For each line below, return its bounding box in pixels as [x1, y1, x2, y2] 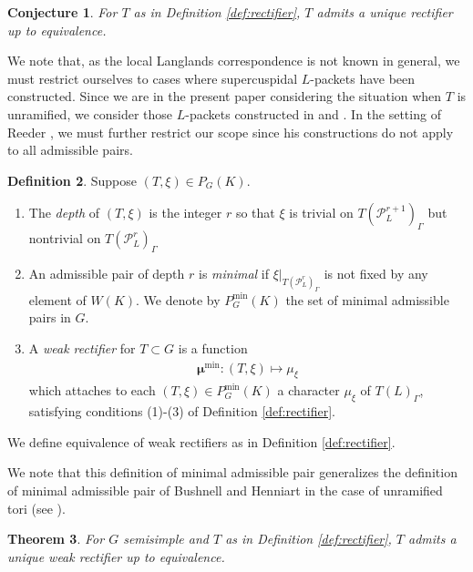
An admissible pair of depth [28, 263, 185, 282]
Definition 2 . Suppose [7, 170, 138, 189]
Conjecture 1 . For [7, 3, 118, 21]
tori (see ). [7, 498, 66, 517]
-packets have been [310, 68, 416, 87]
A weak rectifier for [28, 338, 136, 357]
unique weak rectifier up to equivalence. [7, 546, 225, 566]
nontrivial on [28, 229, 101, 248]
